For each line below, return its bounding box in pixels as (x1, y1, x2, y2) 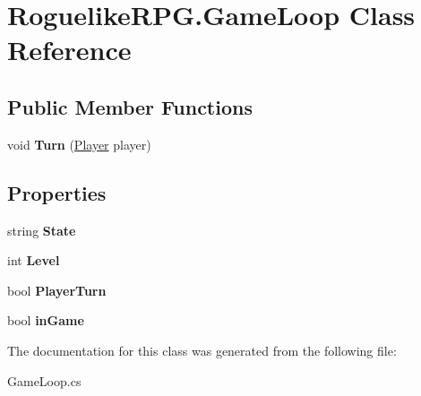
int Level (7, 251, 60, 270)
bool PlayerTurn (7, 280, 107, 299)
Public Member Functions (7, 92, 253, 120)
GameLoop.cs (7, 371, 82, 390)
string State (7, 220, 76, 239)
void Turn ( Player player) (7, 134, 151, 153)
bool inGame (7, 311, 84, 330)
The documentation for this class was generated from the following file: (7, 340, 397, 359)
